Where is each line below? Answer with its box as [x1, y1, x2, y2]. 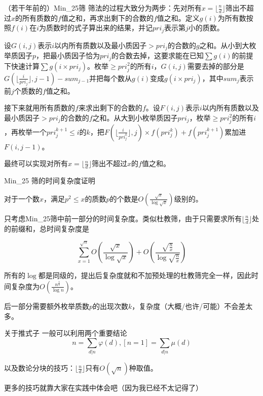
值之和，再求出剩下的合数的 [61, 12, 154, 23]
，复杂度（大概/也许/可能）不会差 [132, 300, 246, 311]
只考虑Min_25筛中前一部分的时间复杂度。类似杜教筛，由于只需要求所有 [4, 213, 242, 223]
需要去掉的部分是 [187, 60, 244, 71]
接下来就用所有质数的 [4, 102, 75, 113]
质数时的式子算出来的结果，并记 [46, 22, 153, 33]
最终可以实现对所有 [4, 158, 68, 169]
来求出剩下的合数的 [78, 102, 142, 113]
